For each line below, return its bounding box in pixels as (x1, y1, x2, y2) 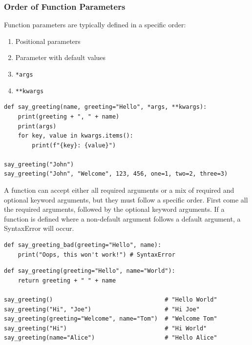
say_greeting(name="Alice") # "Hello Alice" (4, 334, 217, 342)
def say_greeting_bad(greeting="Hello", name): (4, 242, 162, 249)
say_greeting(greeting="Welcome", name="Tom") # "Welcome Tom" (4, 315, 217, 323)
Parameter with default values (15, 52, 106, 62)
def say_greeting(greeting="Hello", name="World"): (4, 267, 175, 275)
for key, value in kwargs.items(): (18, 132, 133, 140)
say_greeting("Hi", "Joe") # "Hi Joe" (4, 305, 200, 313)
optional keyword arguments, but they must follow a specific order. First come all (4, 194, 248, 204)
